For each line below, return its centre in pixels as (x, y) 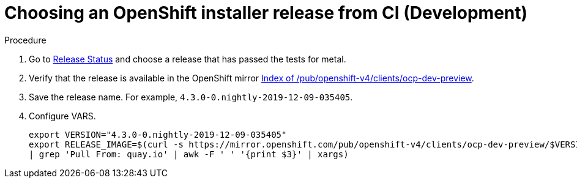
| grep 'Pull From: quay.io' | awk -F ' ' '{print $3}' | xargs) (189, 154)
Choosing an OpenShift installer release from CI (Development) (266, 13)
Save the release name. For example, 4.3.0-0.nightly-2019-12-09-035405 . (191, 97)
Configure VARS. (62, 116)
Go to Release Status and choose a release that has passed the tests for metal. (188, 59)
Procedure (25, 40)
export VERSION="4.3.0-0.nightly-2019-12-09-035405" (158, 134)
